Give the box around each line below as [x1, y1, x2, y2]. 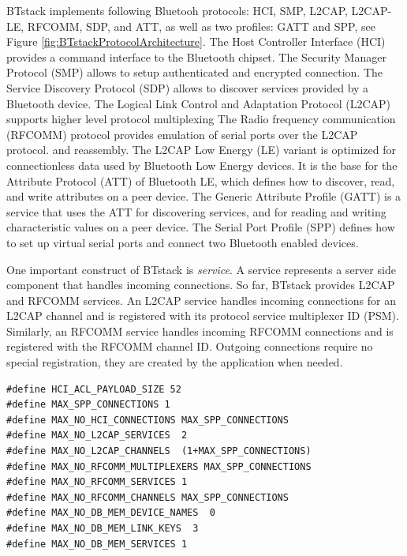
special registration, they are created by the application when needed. [6, 354, 343, 370]
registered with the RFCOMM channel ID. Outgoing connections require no [6, 338, 373, 355]
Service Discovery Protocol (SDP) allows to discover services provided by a [6, 79, 369, 96]
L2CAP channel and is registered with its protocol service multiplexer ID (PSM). [6, 307, 399, 324]
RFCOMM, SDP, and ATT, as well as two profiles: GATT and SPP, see [27, 17, 375, 34]
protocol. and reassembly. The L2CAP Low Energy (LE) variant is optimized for [6, 141, 396, 158]
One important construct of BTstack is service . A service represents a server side [6, 261, 396, 277]
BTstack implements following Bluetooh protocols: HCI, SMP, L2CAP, [6, 2, 348, 18]
